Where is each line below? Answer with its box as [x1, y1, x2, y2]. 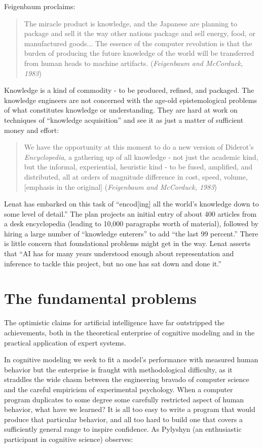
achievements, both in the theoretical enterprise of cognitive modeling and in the [4, 327, 255, 337]
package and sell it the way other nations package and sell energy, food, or [24, 28, 255, 39]
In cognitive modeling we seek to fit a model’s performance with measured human [4, 354, 258, 365]
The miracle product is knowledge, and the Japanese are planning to [24, 18, 237, 28]
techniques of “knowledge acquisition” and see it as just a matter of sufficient [4, 114, 244, 125]
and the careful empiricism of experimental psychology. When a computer [4, 384, 233, 394]
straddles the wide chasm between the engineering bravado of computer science [4, 374, 249, 385]
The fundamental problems [4, 288, 197, 308]
